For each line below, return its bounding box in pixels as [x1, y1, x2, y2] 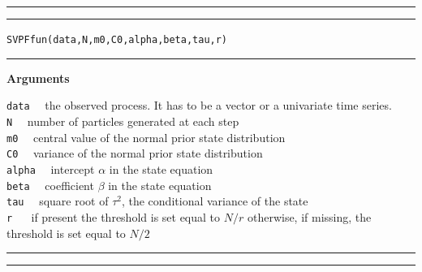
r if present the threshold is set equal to [6, 208, 221, 225]
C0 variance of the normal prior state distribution [6, 145, 263, 162]
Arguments [6, 69, 70, 86]
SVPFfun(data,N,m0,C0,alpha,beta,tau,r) [6, 34, 228, 45]
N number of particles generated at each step [6, 112, 239, 129]
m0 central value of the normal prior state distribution [6, 128, 286, 145]
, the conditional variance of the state [121, 192, 308, 209]
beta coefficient [6, 176, 94, 193]
